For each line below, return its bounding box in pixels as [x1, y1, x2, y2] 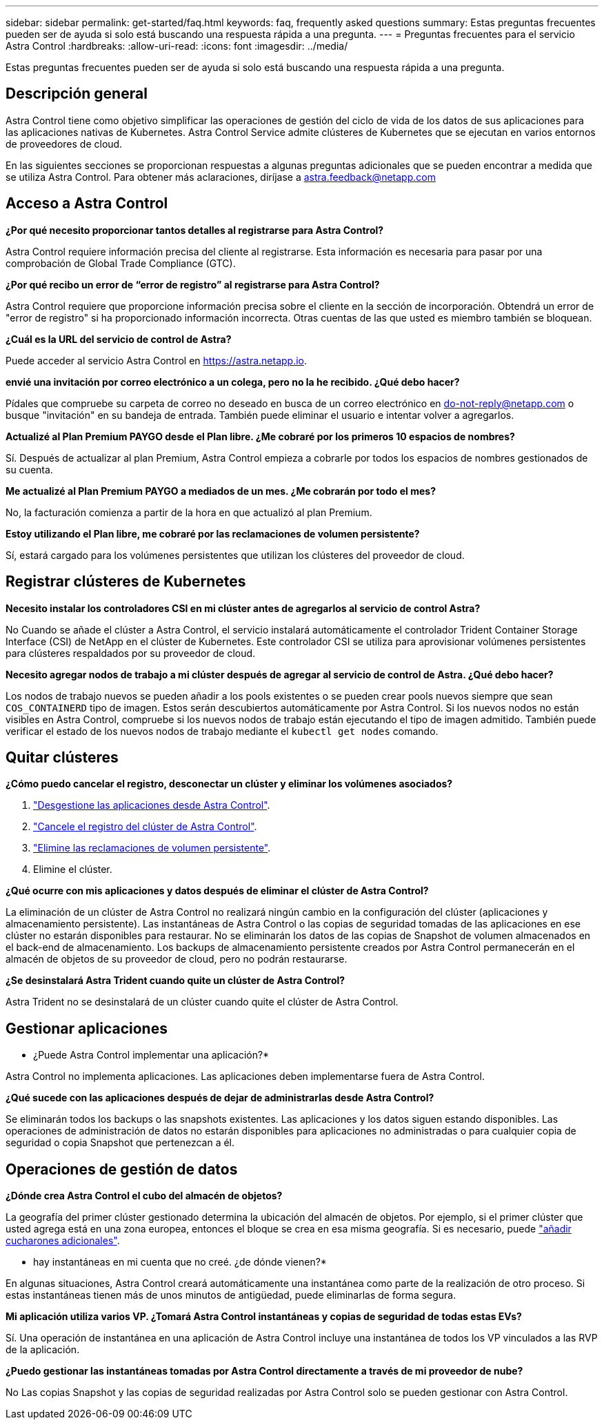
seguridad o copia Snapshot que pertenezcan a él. [6, 1137, 235, 1149]
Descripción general [6, 85, 148, 103]
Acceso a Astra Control [6, 195, 168, 213]
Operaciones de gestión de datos [6, 1160, 238, 1178]
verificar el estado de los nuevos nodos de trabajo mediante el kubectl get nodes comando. [6, 725, 439, 737]
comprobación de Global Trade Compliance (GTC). [6, 257, 236, 269]
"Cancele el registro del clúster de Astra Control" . [33, 820, 257, 833]
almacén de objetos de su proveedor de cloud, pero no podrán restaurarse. [6, 953, 348, 965]
